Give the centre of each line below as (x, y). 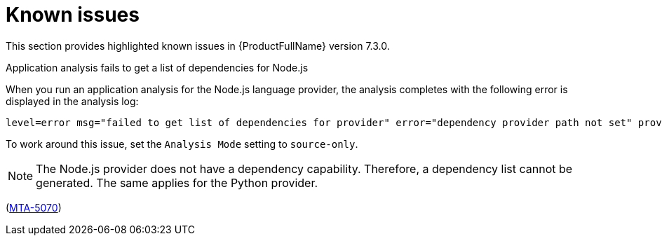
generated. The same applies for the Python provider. (177, 183)
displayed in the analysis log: (72, 101)
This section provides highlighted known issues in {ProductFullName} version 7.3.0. (198, 46)
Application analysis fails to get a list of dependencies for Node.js (157, 67)
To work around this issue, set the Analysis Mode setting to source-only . (182, 144)
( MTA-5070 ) (34, 207)
